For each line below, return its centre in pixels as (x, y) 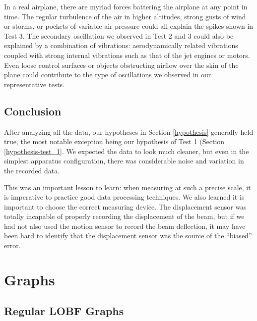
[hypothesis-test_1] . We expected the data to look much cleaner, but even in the (127, 151)
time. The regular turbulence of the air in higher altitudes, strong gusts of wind (125, 16)
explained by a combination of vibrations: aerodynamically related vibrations (121, 45)
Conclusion (33, 111)
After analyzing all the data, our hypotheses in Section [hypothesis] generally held (129, 132)
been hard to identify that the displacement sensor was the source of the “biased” (128, 236)
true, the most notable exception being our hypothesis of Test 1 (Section (114, 141)
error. (12, 245)
